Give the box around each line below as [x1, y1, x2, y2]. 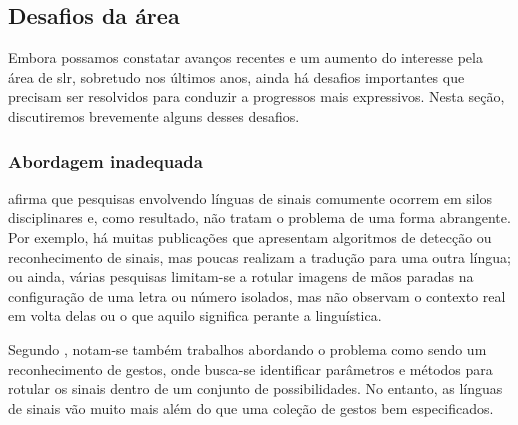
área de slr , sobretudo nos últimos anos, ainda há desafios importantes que [8, 66, 465, 87]
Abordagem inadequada [8, 148, 203, 173]
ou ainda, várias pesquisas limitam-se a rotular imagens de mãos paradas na [8, 266, 474, 287]
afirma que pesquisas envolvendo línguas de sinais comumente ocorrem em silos [8, 187, 493, 208]
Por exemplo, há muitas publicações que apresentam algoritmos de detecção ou [8, 226, 492, 247]
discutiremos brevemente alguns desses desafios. [8, 105, 300, 126]
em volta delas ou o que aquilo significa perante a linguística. [8, 305, 382, 326]
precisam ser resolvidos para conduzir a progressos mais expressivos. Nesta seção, [8, 86, 505, 107]
